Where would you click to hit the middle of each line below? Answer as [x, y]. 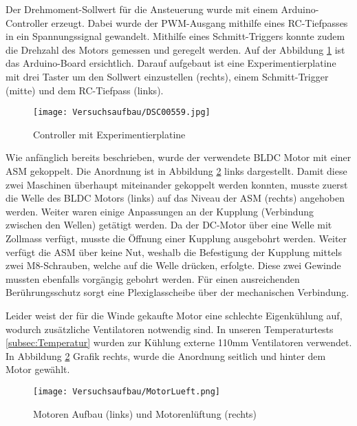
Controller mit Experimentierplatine [109, 134]
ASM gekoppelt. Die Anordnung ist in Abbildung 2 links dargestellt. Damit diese [176, 171]
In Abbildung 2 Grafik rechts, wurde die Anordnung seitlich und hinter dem [166, 355]
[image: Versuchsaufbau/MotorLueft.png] [127, 391]
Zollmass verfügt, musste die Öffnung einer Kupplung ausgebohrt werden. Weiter [176, 238]
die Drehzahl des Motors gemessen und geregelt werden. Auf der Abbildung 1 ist [175, 49]
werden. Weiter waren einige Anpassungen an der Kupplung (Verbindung [160, 211]
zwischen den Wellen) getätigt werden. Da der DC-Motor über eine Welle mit [169, 225]
